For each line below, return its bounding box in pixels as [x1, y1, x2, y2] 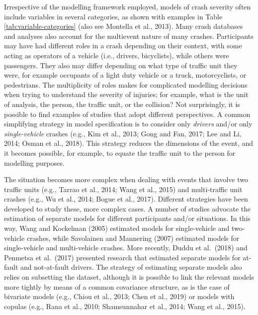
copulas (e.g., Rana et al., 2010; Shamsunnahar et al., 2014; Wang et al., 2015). [4, 301, 246, 311]
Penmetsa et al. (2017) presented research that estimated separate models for [4, 252, 241, 262]
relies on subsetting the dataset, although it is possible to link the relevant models [4, 272, 254, 282]
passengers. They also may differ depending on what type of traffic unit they [4, 60, 238, 70]
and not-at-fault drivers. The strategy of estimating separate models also [20, 262, 242, 272]
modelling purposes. [4, 157, 65, 168]
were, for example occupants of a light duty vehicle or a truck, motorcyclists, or [4, 70, 247, 80]
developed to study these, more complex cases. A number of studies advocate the [4, 203, 251, 213]
